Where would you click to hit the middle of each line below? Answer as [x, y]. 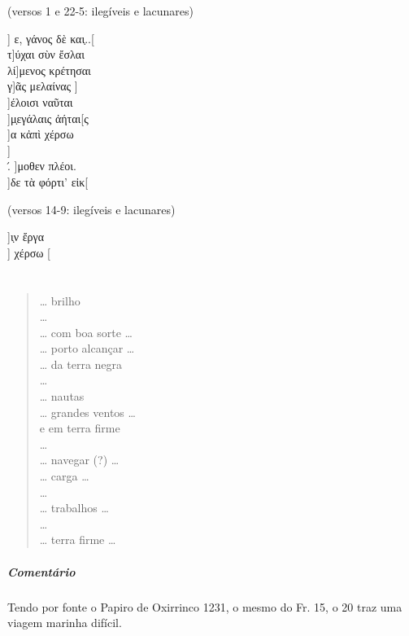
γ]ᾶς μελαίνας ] [43, 86]
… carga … [64, 476]
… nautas [62, 396]
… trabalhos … [74, 508]
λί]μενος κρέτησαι [49, 70]
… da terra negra [81, 364]
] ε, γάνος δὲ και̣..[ [51, 38]
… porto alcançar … [87, 348]
